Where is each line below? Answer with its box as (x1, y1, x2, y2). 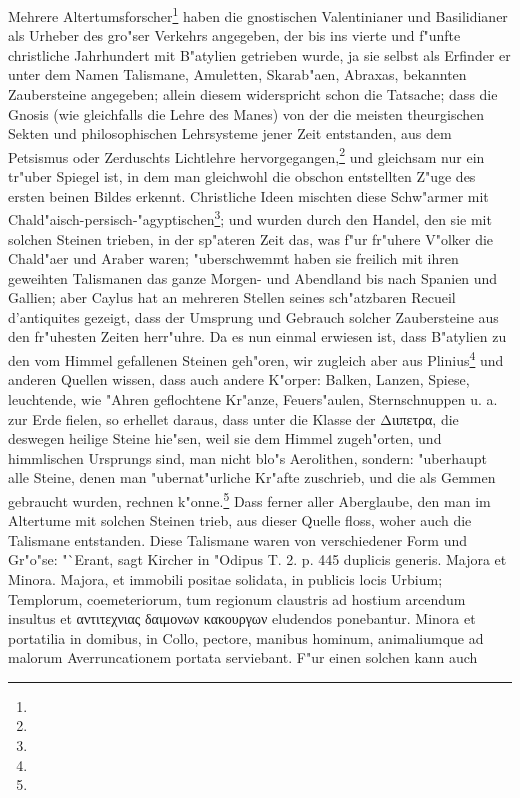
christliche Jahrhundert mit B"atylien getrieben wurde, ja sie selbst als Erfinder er (8, 44, 511, 65)
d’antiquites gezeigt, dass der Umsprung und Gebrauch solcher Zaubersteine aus (8, 306, 499, 327)
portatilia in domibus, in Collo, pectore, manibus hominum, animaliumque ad (8, 627, 484, 648)
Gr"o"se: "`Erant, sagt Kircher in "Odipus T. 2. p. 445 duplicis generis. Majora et (8, 549, 507, 570)
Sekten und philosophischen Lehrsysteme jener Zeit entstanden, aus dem (8, 123, 452, 144)
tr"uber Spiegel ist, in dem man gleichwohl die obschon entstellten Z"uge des (8, 166, 476, 187)
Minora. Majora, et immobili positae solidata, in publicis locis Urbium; (8, 568, 443, 589)
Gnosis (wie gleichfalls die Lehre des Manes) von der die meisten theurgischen (8, 103, 485, 124)
